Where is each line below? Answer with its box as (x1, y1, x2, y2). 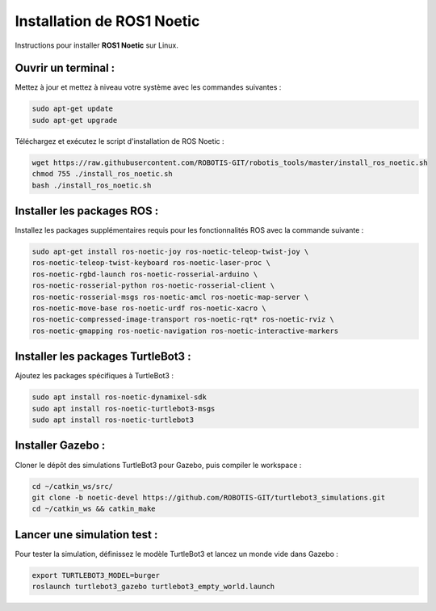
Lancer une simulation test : (15, 528, 158, 541)
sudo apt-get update (31, 104, 113, 113)
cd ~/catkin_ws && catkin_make (31, 504, 157, 513)
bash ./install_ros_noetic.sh (31, 180, 152, 190)
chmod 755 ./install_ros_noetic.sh (31, 170, 173, 179)
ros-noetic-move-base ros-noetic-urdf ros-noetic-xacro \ (31, 304, 266, 313)
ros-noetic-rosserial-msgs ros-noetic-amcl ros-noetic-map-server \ (31, 292, 309, 301)
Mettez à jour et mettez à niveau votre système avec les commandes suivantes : (15, 82, 282, 92)
